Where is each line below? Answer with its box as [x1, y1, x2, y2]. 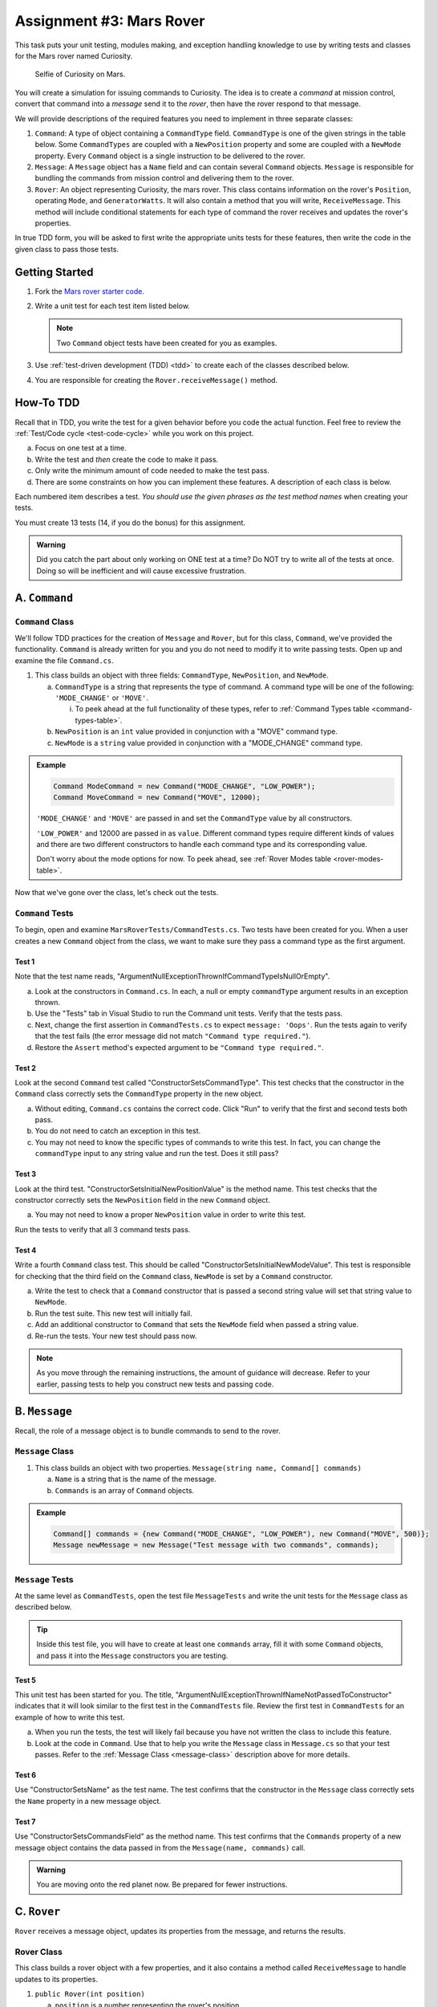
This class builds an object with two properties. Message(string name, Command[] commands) [34, 1463, 362, 1472]
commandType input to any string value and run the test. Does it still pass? [34, 1149, 279, 1158]
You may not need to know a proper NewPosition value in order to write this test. [34, 1210, 306, 1219]
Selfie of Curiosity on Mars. [34, 69, 126, 79]
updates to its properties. [14, 1974, 98, 1984]
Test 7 [14, 1817, 36, 1826]
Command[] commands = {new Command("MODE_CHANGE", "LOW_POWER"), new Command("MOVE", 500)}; [53, 1529, 430, 1538]
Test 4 [14, 1245, 37, 1255]
